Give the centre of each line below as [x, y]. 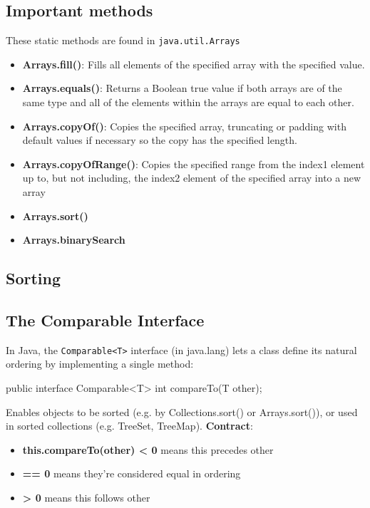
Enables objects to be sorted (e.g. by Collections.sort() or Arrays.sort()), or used [182, 411]
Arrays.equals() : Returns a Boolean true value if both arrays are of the [182, 88]
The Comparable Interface [105, 320]
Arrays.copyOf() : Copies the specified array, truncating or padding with [184, 126]
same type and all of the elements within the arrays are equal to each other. [188, 102]
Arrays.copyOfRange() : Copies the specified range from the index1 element [194, 164]
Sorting [34, 278]
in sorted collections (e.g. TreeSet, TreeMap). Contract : [129, 426]
